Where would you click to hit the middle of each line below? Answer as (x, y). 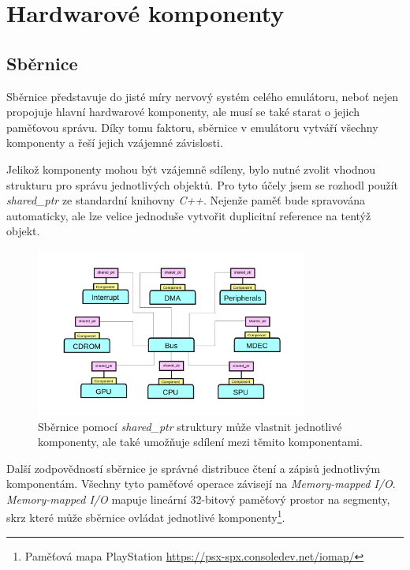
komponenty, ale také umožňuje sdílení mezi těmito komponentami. (200, 442)
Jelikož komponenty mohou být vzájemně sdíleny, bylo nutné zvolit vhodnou (191, 169)
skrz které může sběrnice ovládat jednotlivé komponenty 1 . (146, 516)
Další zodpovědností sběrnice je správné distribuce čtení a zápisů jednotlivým (194, 468)
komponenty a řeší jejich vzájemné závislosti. (115, 142)
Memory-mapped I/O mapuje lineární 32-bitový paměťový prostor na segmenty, (198, 499)
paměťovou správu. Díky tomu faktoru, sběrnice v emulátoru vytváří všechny (192, 127)
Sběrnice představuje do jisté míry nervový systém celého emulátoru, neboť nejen (203, 96)
